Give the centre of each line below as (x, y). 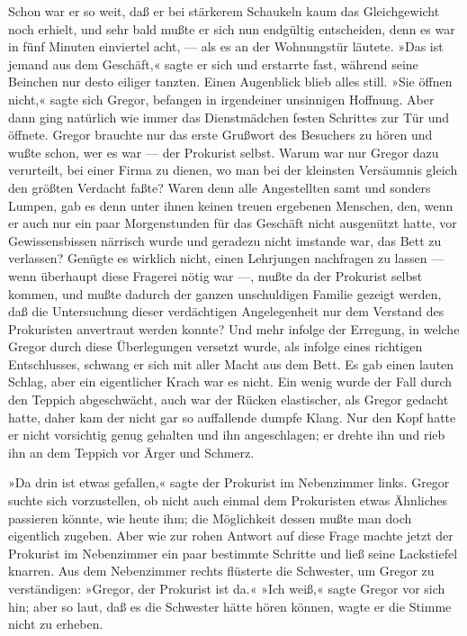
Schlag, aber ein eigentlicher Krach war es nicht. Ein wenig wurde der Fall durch (230, 382)
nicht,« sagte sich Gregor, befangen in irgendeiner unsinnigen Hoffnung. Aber (221, 99)
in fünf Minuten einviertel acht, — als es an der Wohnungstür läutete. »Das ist (226, 46)
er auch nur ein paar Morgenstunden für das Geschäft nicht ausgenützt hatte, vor (233, 223)
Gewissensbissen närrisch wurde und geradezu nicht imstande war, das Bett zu (225, 240)
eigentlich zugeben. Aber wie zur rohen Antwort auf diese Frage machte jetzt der (231, 536)
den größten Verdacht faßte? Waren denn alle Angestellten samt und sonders (220, 187)
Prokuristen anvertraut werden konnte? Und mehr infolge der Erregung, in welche (234, 328)
